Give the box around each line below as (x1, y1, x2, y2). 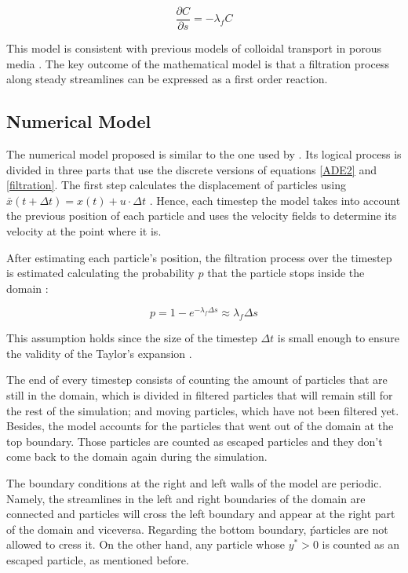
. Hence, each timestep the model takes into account (149, 192, 401, 208)
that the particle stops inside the (207, 265, 365, 281)
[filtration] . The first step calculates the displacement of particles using (6, 177, 347, 193)
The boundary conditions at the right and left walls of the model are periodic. (6, 475, 382, 491)
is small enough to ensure (277, 330, 399, 346)
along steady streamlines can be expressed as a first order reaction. (6, 71, 328, 87)
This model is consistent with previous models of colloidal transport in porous (6, 40, 381, 57)
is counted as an (322, 536, 400, 553)
